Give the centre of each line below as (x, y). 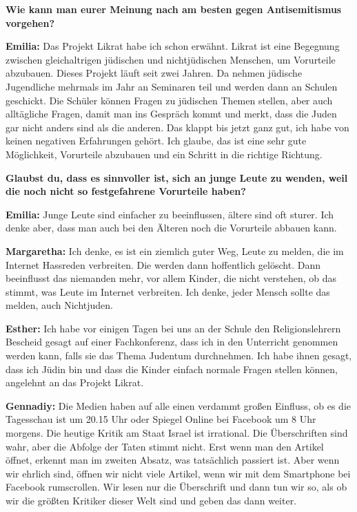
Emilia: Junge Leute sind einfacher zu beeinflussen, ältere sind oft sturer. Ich (170, 214)
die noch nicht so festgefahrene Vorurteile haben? (126, 191)
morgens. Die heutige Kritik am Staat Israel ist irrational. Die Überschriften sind (177, 433)
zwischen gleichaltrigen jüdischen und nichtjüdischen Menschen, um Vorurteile (171, 59)
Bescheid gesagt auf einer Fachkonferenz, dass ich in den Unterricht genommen (172, 342)
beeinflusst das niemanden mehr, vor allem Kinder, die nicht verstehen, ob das (171, 278)
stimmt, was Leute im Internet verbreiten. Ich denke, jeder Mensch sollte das (168, 291)
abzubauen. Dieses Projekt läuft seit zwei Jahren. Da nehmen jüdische (154, 73)
